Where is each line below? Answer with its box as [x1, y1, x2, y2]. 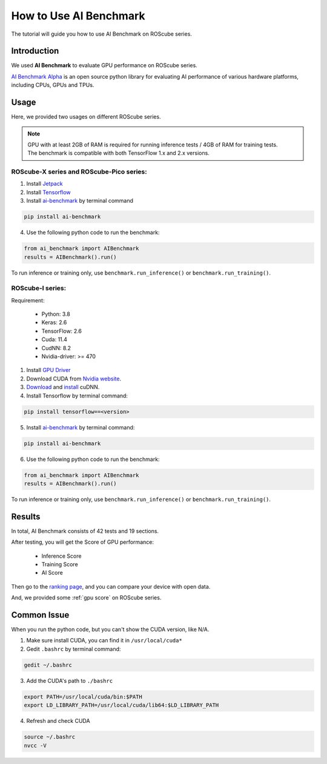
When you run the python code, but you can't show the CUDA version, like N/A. [11, 626, 210, 633]
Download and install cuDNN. [26, 384, 100, 391]
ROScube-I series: [11, 284, 67, 293]
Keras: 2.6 [41, 319, 67, 326]
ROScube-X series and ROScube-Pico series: [11, 168, 148, 176]
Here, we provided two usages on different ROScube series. [11, 113, 161, 120]
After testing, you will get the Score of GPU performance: [11, 538, 154, 546]
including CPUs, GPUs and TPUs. [11, 82, 94, 89]
